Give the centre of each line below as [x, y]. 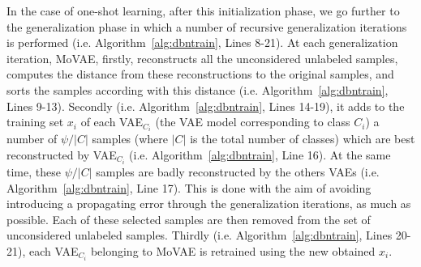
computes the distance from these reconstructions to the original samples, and [200, 74]
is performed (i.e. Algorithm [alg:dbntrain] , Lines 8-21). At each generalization [202, 42]
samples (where [130, 139]
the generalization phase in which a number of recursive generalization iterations [207, 26]
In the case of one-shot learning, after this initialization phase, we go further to [203, 11]
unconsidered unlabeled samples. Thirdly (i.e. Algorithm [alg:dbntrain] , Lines [200, 235]
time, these [34, 171]
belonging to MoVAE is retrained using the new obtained [233, 250]
